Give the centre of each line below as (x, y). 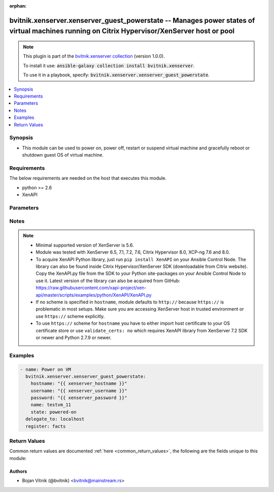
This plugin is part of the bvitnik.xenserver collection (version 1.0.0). (94, 56)
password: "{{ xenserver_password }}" (79, 398)
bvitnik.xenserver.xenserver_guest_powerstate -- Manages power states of (132, 20)
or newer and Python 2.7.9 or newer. (74, 337)
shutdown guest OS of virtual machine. (63, 155)
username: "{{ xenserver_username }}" (79, 391)
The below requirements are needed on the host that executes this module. (88, 178)
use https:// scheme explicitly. (70, 316)
